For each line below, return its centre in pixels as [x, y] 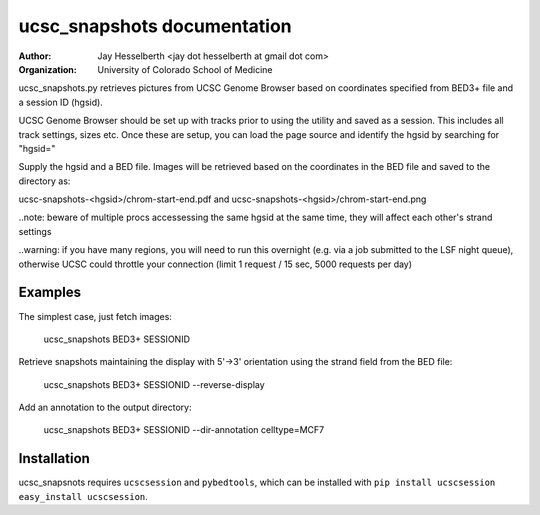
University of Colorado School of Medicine [185, 69]
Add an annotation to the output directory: [105, 407]
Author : [35, 56]
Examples [50, 292]
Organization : [47, 69]
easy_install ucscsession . [83, 496]
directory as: [44, 181]
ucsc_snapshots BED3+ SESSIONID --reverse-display [154, 384]
